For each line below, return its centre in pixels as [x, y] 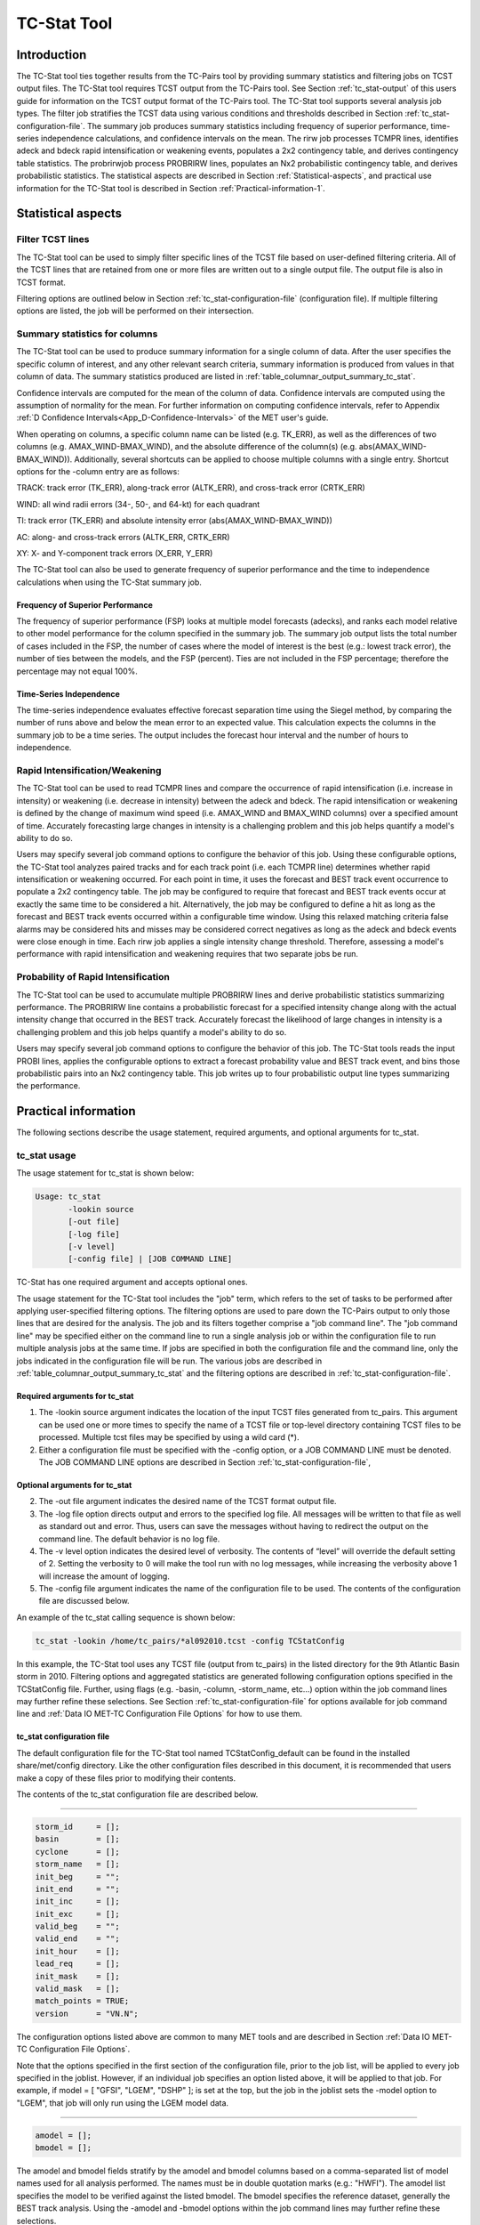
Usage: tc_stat [68, 1197]
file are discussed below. [84, 1601]
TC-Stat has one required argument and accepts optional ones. [132, 1282]
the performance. [48, 1086]
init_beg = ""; [77, 1877]
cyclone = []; [77, 1852]
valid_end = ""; [77, 1939]
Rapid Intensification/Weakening [89, 770]
